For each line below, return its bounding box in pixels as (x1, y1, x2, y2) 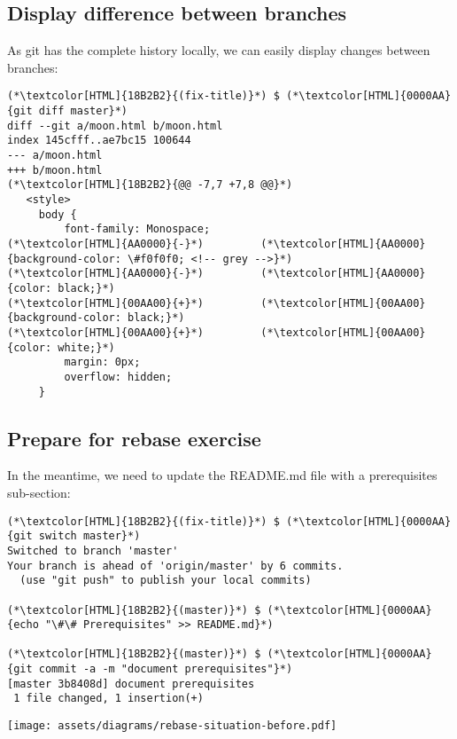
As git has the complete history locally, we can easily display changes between (7, 41, 430, 59)
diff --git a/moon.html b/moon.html (7, 119, 223, 132)
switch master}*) (38, 530, 141, 543)
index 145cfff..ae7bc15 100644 (7, 134, 191, 147)
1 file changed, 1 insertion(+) (13, 692, 204, 705)
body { (38, 208, 77, 221)
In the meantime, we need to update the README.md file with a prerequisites (7, 466, 438, 484)
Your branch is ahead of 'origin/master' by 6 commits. (7, 559, 344, 572)
